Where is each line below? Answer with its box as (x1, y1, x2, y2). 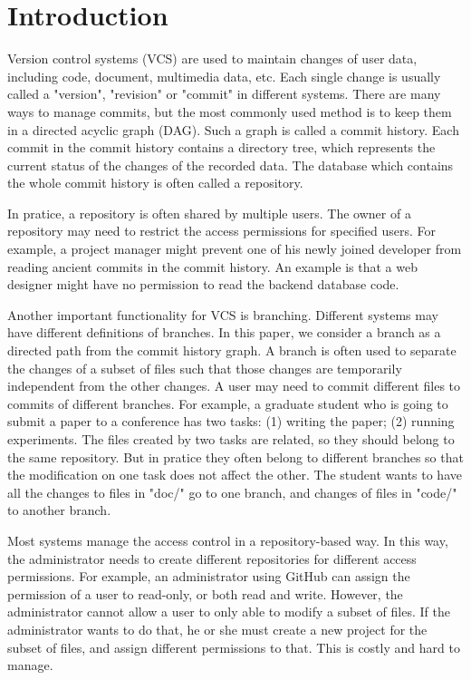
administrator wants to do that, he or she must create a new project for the (7, 619, 428, 638)
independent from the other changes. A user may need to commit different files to (7, 376, 461, 395)
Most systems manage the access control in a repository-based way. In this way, (7, 530, 448, 549)
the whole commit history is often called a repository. (7, 173, 303, 192)
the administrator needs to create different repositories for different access (7, 549, 417, 568)
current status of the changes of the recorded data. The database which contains (7, 155, 454, 174)
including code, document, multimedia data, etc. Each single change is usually (7, 66, 441, 85)
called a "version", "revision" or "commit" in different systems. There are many (7, 84, 441, 103)
